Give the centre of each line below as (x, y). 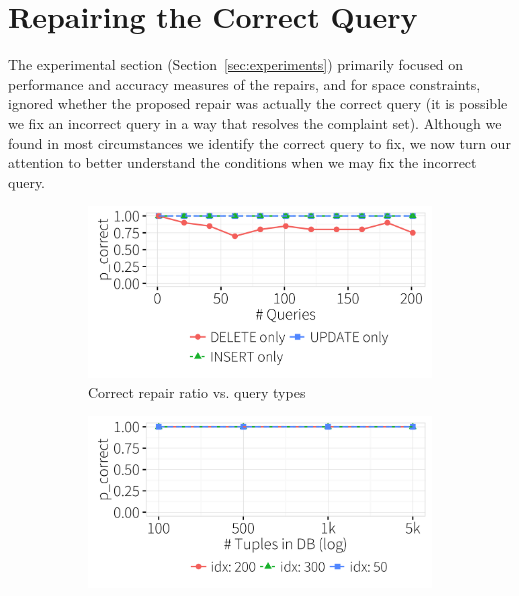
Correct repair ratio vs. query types (197, 391)
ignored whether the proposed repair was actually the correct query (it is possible (258, 103)
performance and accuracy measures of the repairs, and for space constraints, (244, 83)
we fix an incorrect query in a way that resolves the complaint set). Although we (255, 122)
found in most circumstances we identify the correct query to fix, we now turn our (259, 142)
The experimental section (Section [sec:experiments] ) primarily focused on (236, 64)
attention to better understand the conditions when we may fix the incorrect (242, 162)
